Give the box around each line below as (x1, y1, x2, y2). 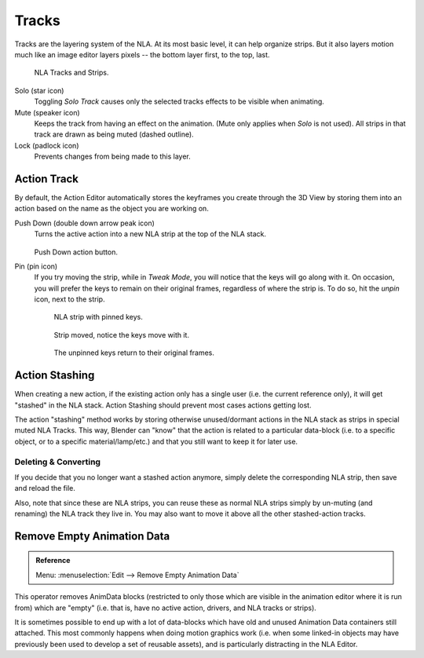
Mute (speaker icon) (14, 108, 80, 117)
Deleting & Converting (14, 456, 101, 467)
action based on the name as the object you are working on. (14, 204, 210, 214)
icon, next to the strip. (34, 294, 105, 304)
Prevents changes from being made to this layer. (34, 152, 192, 161)
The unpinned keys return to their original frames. (53, 348, 215, 357)
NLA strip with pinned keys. (53, 313, 143, 322)
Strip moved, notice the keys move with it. (53, 330, 190, 339)
